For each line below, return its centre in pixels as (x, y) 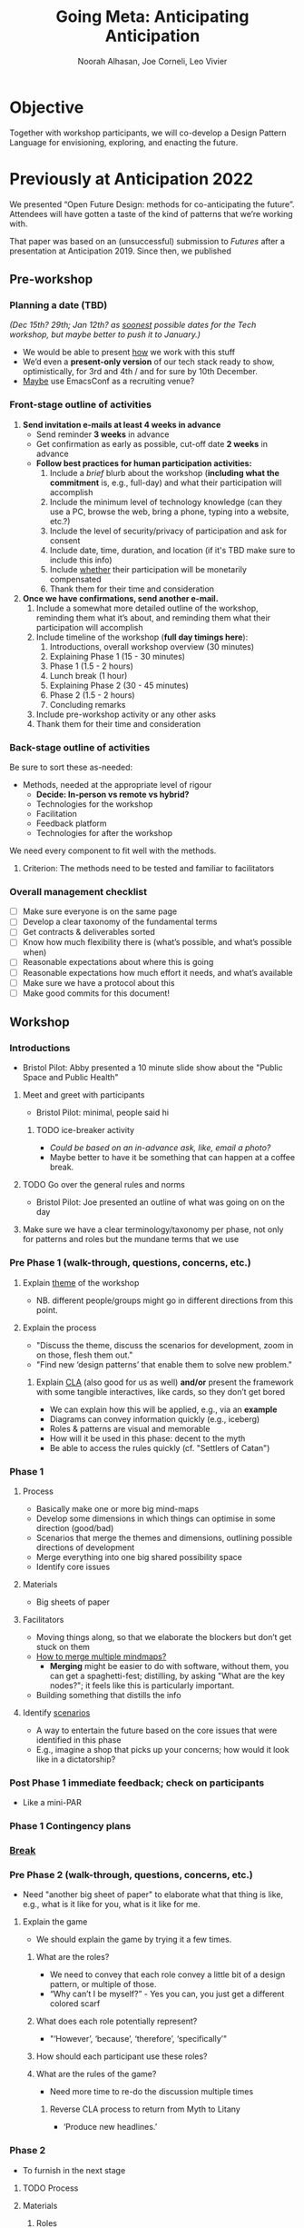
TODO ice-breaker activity (85, 1130)
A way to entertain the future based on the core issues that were (157, 1730)
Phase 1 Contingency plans (70, 1826)
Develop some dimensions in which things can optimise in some (156, 1518)
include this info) (81, 560)
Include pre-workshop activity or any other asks (126, 714)
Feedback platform (71, 823)
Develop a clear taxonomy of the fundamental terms (120, 922)
